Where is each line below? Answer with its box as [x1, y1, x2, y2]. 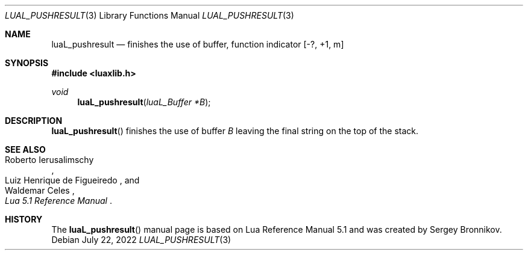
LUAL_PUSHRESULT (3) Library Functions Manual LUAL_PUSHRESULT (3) [5, 10, 294, 20]
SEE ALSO [5, 144, 46, 155]
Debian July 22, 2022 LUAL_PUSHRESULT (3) [51, 235, 231, 245]
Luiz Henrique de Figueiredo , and [5, 175, 140, 185]
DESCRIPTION [5, 115, 63, 126]
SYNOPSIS [5, 58, 49, 68]
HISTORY [5, 214, 43, 224]
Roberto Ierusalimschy [5, 155, 94, 165]
